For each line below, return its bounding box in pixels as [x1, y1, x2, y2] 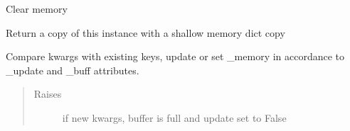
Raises [33, 86, 62, 101]
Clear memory [6, 1, 68, 16]
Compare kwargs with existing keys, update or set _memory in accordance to [6, 49, 345, 64]
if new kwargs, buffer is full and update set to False [62, 110, 287, 125]
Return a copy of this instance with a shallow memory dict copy [6, 25, 285, 40]
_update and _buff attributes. [6, 62, 139, 77]
